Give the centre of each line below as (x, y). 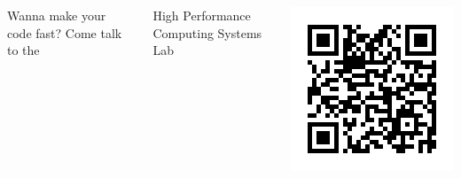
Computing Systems (207, 32)
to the (23, 50)
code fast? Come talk (65, 32)
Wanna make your (57, 15)
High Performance (202, 15)
